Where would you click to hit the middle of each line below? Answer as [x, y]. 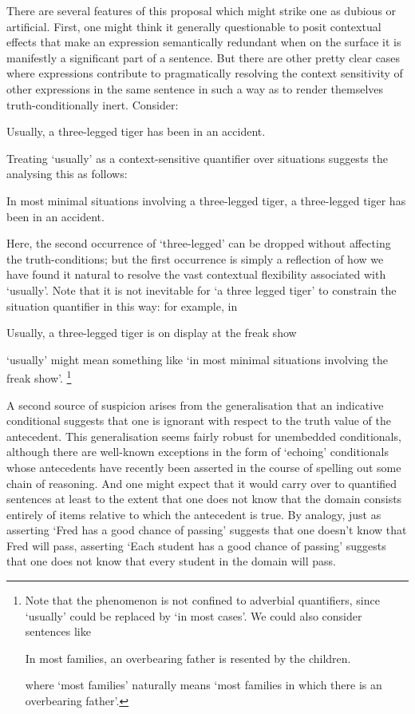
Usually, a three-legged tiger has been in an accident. [136, 131]
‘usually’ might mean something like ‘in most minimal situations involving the [197, 359]
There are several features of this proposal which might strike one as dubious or [202, 10]
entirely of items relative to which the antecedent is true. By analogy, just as [194, 514]
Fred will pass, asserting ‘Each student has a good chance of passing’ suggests [196, 545]
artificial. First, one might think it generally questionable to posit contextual [194, 26]
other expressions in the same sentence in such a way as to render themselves [195, 88]
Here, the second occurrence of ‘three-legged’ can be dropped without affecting [199, 243]
